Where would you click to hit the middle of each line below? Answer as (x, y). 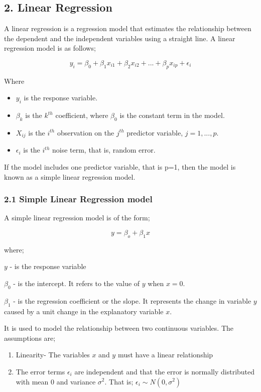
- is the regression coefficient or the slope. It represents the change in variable (132, 300)
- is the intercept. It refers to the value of (77, 283)
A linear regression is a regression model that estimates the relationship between (128, 28)
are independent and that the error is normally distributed (165, 371)
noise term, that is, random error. (104, 150)
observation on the (86, 132)
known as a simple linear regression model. (70, 176)
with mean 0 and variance (56, 381)
